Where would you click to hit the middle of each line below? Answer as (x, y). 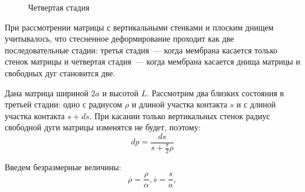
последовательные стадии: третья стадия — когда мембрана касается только (141, 50)
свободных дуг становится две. (60, 73)
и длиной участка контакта (179, 104)
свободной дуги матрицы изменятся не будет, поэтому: (103, 127)
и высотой (121, 92)
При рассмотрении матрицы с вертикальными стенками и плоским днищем (139, 27)
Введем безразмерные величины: (63, 166)
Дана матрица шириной (47, 92)
